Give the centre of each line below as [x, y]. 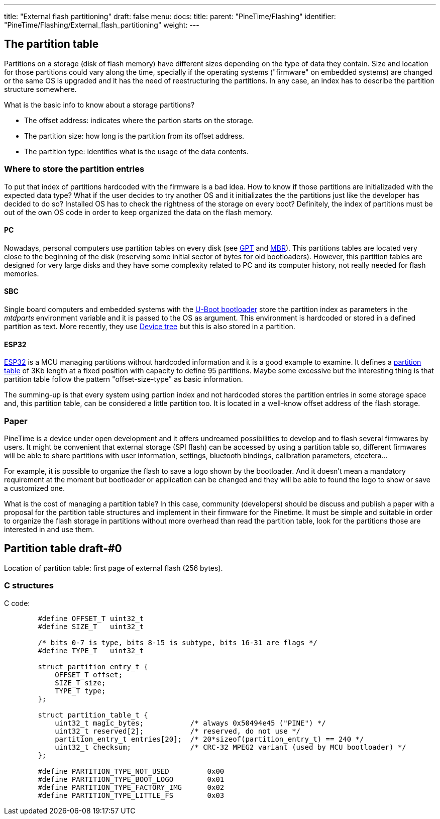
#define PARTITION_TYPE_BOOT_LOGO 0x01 [131, 779]
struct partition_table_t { [93, 715]
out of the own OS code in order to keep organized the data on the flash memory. [139, 212]
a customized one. [35, 488]
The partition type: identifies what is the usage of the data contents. [136, 151]
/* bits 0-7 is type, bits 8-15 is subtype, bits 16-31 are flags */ [178, 642]
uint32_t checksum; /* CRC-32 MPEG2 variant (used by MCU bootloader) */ [231, 747]
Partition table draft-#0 [63, 549]
